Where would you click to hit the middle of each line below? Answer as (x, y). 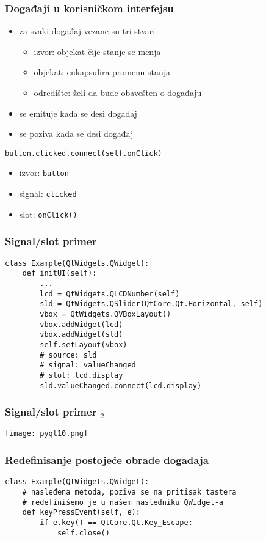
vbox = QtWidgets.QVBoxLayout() (106, 314)
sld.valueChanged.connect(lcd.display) (121, 385)
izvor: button (44, 173)
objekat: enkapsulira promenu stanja (102, 72)
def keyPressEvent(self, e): (81, 513)
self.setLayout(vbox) (84, 344)
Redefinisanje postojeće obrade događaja (107, 459)
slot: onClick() (48, 214)
